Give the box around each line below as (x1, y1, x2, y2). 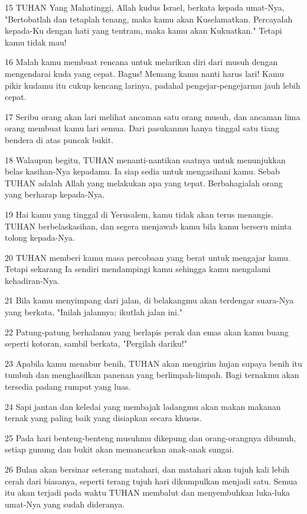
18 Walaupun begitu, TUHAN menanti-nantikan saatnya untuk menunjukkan (5, 153, 286, 166)
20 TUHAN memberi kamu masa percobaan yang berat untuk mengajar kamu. (5, 251, 291, 263)
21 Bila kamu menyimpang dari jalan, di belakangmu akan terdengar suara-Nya (5, 294, 294, 306)
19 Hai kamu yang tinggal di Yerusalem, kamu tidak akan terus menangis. (5, 208, 273, 220)
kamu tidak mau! (5, 35, 67, 48)
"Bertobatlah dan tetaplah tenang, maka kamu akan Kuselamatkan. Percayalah (5, 12, 293, 25)
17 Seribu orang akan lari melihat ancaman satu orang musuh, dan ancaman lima (5, 110, 301, 122)
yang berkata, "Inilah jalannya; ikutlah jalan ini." (5, 306, 183, 318)
